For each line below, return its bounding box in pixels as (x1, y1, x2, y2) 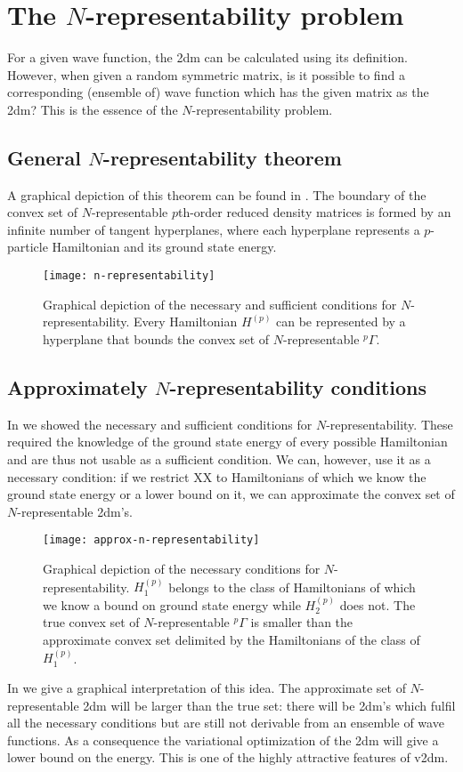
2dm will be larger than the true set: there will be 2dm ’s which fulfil (83, 696, 456, 714)
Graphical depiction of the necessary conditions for (43, 559, 321, 577)
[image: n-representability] (43, 269, 215, 283)
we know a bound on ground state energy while (43, 595, 301, 614)
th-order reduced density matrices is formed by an (177, 203, 451, 221)
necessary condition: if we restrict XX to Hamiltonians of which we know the (7, 467, 426, 486)
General (7, 143, 81, 171)
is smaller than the (250, 613, 353, 631)
